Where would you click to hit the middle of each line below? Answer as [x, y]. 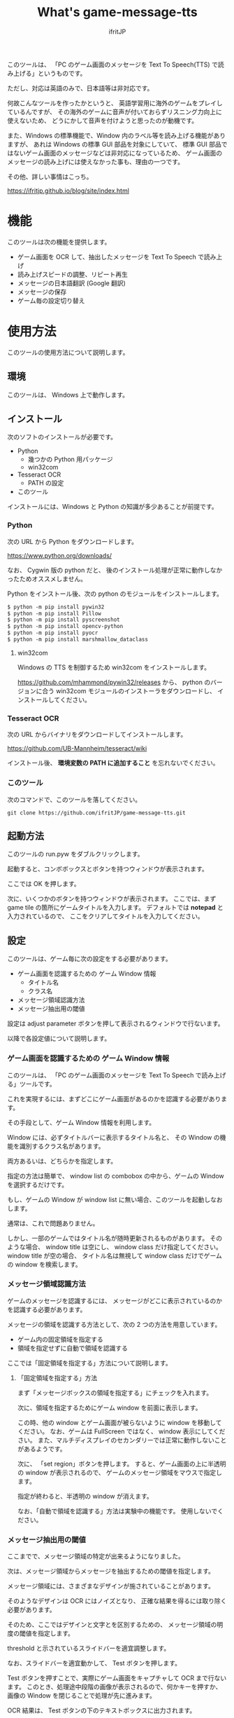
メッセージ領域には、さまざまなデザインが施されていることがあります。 [111, 1586]
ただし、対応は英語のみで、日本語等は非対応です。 [80, 88]
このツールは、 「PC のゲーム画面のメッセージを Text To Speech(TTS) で [113, 64]
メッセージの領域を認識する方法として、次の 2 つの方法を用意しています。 [114, 1324]
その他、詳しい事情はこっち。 [50, 177]
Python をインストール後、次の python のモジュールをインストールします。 [115, 594]
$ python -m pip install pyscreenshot [64, 620]
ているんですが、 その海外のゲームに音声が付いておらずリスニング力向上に [115, 111]
